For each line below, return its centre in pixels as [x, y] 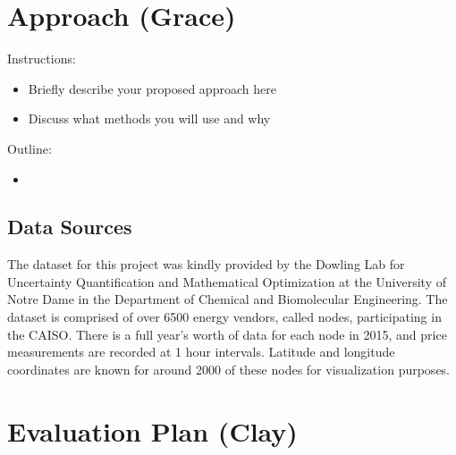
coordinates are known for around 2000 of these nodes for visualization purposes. [229, 369]
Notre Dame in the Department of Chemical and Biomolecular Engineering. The [228, 299]
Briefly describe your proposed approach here [152, 88]
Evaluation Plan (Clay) [152, 430]
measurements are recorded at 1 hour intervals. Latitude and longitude [201, 352]
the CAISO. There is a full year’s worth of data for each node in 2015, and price [227, 334]
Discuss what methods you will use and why [149, 118]
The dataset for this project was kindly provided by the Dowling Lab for [206, 264]
